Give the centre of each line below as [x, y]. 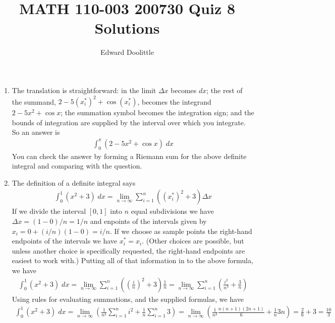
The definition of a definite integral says [74, 182]
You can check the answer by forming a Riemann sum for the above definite [129, 156]
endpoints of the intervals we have [65, 241]
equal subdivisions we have [172, 211]
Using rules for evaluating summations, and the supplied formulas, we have [128, 299]
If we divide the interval [49, 211]
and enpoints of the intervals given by [148, 221]
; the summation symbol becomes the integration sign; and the [157, 112]
